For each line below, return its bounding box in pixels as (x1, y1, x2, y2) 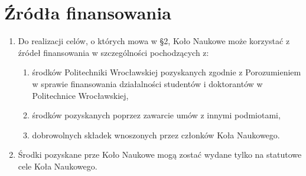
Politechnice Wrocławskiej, (32, 89, 129, 101)
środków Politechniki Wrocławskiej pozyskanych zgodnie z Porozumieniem (32, 66, 301, 78)
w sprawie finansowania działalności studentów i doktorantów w (32, 77, 263, 89)
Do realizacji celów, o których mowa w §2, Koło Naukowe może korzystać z (18, 35, 290, 47)
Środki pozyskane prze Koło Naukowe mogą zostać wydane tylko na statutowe (18, 148, 302, 161)
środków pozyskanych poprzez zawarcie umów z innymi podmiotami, (32, 109, 281, 121)
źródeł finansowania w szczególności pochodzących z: (18, 46, 209, 58)
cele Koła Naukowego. (18, 160, 97, 172)
